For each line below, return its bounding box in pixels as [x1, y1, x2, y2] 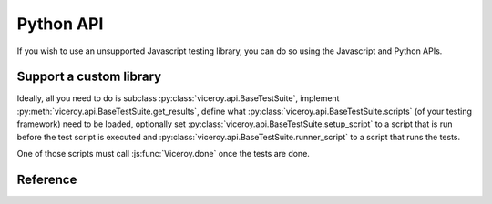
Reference [16, 171, 77, 187]
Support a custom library [16, 69, 162, 85]
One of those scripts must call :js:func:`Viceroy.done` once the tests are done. [16, 148, 310, 159]
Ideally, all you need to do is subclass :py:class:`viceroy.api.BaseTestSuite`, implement [16, 93, 340, 104]
